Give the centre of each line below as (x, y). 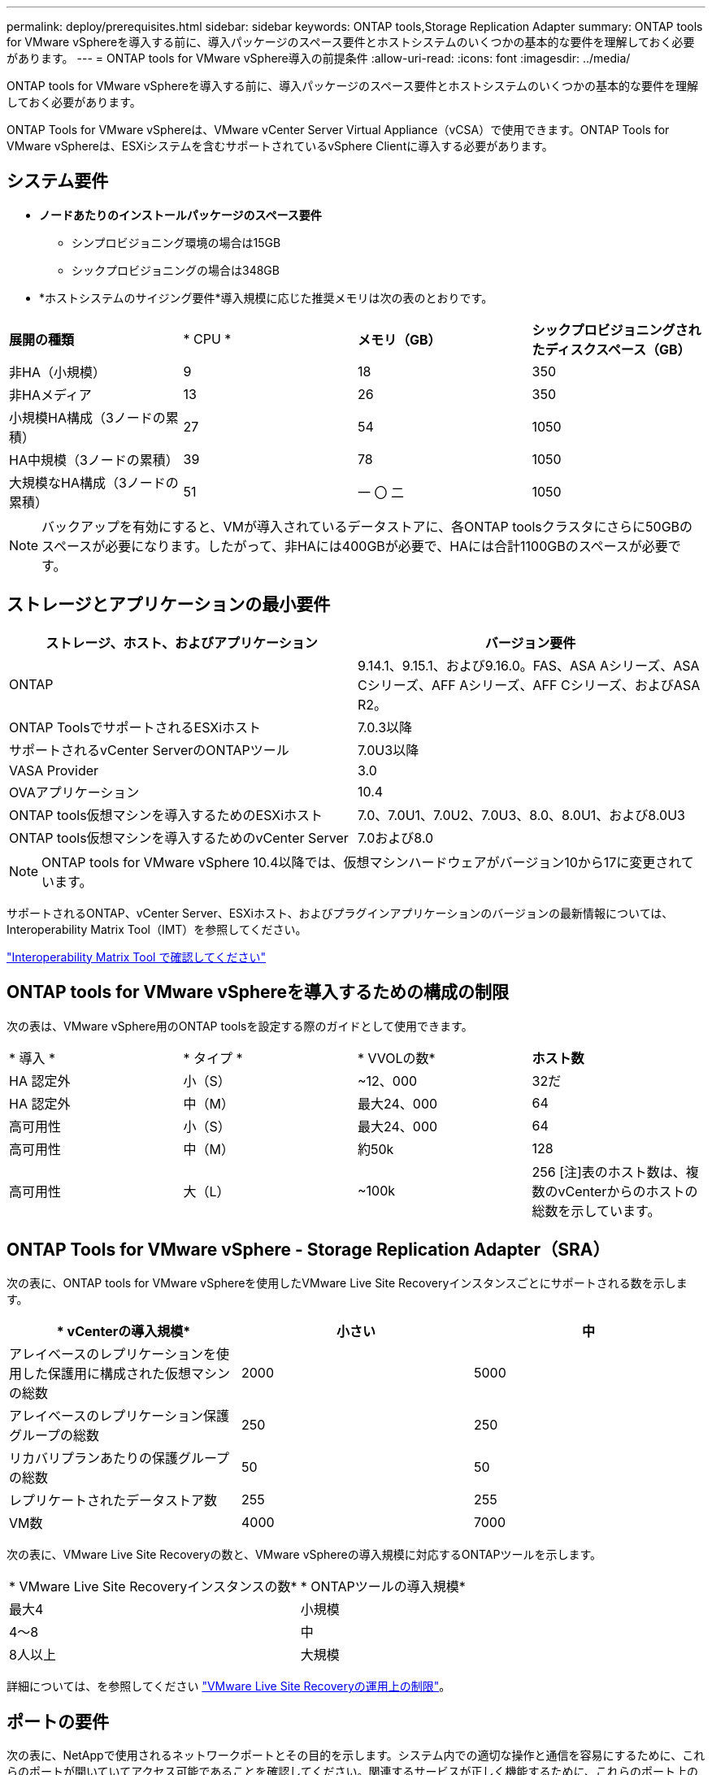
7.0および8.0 (396, 838)
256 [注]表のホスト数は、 (609, 1172)
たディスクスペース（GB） (611, 349)
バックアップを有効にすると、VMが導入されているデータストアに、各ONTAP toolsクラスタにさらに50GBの (367, 526)
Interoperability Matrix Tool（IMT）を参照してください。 (157, 929)
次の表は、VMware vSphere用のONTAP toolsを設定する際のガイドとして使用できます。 (240, 1026)
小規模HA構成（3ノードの (87, 417)
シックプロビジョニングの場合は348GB (176, 270)
